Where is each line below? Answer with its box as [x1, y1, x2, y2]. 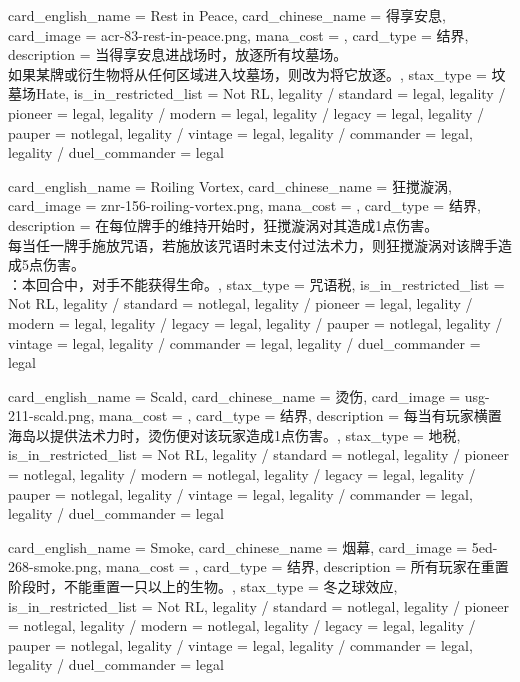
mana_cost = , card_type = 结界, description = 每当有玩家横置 [99, 405, 502, 426]
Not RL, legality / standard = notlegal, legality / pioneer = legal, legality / [8, 293, 473, 314]
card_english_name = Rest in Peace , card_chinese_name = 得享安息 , [8, 5, 446, 25]
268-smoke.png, [8, 556, 102, 577]
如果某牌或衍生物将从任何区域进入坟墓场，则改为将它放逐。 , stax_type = [8, 63, 487, 84]
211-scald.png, [8, 405, 95, 426]
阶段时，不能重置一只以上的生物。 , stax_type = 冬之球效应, [8, 576, 398, 597]
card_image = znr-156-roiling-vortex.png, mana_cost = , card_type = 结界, [8, 195, 481, 216]
